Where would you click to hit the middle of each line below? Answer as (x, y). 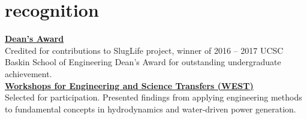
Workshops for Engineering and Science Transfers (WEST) (129, 85)
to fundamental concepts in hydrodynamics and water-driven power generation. (151, 109)
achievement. (28, 73)
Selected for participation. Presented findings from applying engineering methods (153, 97)
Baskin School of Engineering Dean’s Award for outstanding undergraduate (143, 62)
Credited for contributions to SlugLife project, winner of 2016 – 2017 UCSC (144, 50)
